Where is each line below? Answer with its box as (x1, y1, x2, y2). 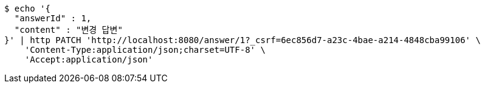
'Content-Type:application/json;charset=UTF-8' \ (24, 45, 266, 55)
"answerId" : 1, (14, 13, 92, 23)
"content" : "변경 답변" (14, 25, 123, 35)
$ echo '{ (4, 4, 50, 13)
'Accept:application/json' (24, 55, 153, 64)
